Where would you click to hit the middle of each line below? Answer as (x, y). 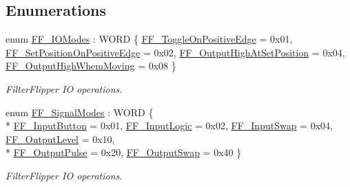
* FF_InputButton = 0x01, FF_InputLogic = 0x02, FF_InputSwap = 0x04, (169, 125)
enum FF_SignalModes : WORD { (80, 112)
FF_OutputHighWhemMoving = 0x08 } (91, 66)
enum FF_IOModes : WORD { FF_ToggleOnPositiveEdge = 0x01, (149, 39)
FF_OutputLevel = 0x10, (60, 139)
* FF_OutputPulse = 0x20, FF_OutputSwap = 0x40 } (124, 152)
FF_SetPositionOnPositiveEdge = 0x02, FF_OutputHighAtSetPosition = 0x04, (175, 52)
